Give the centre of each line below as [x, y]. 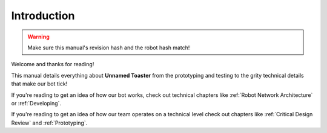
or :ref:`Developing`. [36, 103]
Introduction [43, 16]
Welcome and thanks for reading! [53, 64]
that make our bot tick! [39, 84]
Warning [38, 37]
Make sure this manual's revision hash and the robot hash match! [109, 48]
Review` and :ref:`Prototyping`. [49, 123]
